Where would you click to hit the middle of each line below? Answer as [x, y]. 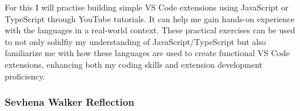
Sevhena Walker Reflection [70, 102]
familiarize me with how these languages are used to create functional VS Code [147, 53]
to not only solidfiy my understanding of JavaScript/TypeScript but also [135, 41]
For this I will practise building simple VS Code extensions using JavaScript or [147, 7]
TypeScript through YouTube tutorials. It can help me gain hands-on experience [150, 18]
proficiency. [25, 76]
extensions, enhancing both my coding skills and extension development [134, 64]
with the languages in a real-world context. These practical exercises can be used [150, 30]
